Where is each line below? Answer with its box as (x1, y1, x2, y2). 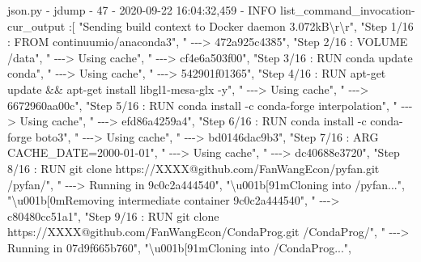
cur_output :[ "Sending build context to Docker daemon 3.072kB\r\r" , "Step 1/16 (7, 17, 414, 34)
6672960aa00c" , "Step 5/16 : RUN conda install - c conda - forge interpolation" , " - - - (7, 96, 413, 113)
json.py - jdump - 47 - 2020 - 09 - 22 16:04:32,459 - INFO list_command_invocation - (7, 2, 415, 18)
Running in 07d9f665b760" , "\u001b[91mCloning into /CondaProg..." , (7, 239, 351, 256)
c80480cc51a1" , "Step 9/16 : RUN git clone (7, 207, 219, 224)
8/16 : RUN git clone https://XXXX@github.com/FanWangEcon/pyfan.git (7, 159, 380, 176)
